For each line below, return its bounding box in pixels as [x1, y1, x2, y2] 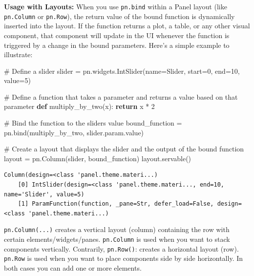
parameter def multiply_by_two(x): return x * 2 [4, 101, 155, 111]
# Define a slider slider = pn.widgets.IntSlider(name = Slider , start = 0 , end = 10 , [4, 65, 240, 76]
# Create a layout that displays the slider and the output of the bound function [4, 144, 244, 154]
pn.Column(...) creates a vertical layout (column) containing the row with [4, 224, 230, 234]
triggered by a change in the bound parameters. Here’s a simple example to [4, 40, 230, 50]
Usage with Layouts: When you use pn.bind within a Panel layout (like [4, 1, 227, 11]
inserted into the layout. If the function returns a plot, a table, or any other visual [4, 21, 250, 31]
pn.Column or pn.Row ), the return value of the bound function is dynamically [4, 11, 235, 21]
